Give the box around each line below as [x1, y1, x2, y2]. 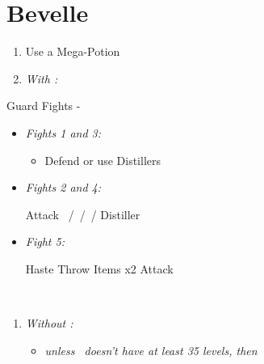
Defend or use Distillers [44, 151, 161, 168]
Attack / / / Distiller [25, 205, 140, 222]
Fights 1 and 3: [25, 124, 102, 141]
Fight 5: [25, 233, 65, 250]
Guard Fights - [6, 97, 81, 114]
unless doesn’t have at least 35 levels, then [44, 341, 258, 358]
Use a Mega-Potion [25, 43, 120, 60]
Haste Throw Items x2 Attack [25, 260, 174, 277]
